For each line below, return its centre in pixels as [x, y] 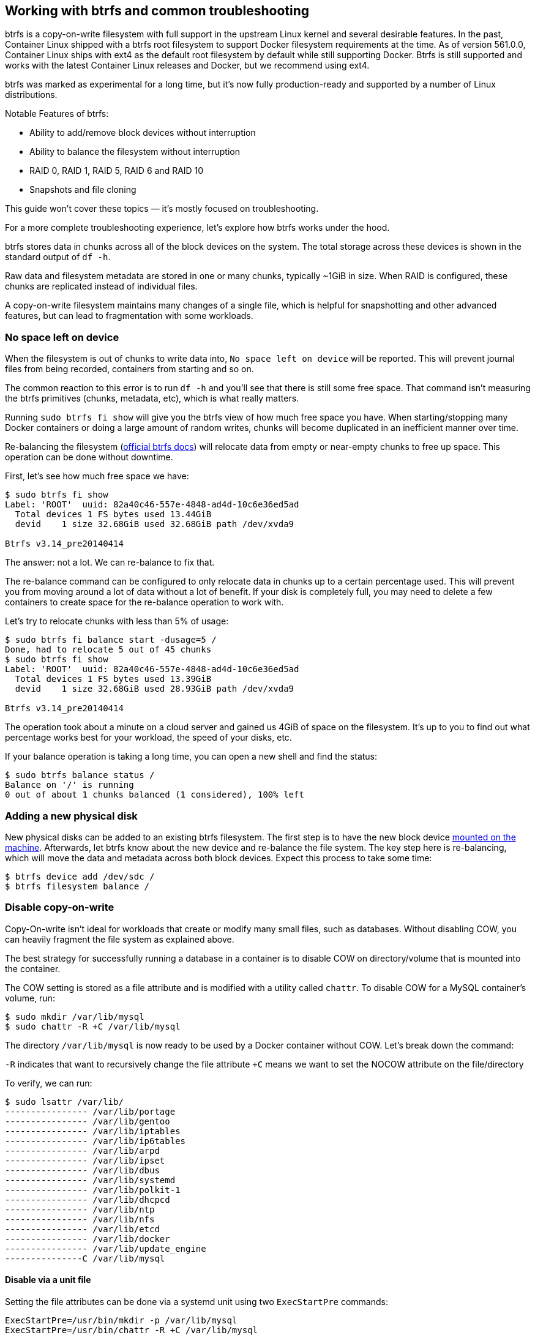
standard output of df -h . [58, 257]
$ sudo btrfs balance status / [80, 775]
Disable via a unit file [48, 1280]
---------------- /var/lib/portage [90, 1111]
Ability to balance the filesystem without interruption [135, 152]
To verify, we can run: [49, 1083]
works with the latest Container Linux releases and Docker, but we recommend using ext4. [187, 65]
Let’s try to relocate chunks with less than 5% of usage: [117, 621]
